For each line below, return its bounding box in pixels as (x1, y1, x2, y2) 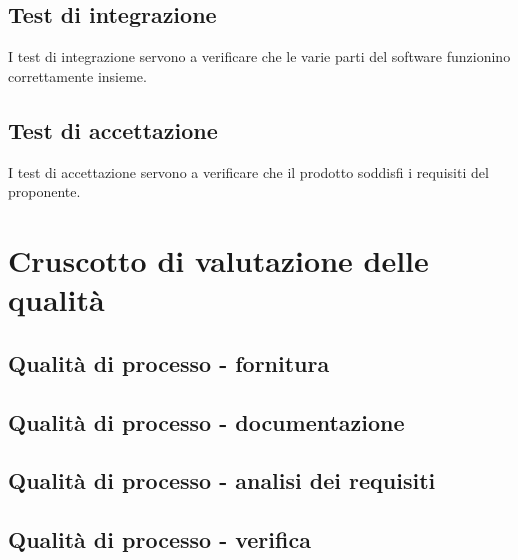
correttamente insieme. (8, 65, 147, 86)
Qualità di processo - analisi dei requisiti (8, 465, 436, 496)
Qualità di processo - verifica (8, 524, 311, 555)
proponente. (8, 181, 81, 202)
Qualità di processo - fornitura (8, 347, 330, 378)
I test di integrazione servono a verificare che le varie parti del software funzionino (8, 46, 511, 67)
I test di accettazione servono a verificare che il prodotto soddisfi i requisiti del (8, 161, 489, 182)
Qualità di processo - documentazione (8, 406, 405, 437)
